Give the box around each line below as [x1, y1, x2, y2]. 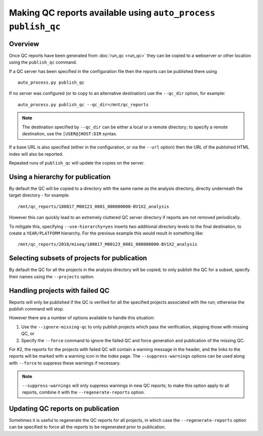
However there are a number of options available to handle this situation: [9, 315, 155, 321]
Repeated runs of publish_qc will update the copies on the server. [9, 160, 145, 166]
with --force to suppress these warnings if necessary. [9, 360, 121, 366]
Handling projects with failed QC [9, 286, 110, 294]
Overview [9, 39, 39, 48]
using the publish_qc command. [9, 59, 77, 65]
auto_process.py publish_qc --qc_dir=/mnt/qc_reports [18, 102, 149, 107]
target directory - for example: [9, 192, 70, 198]
